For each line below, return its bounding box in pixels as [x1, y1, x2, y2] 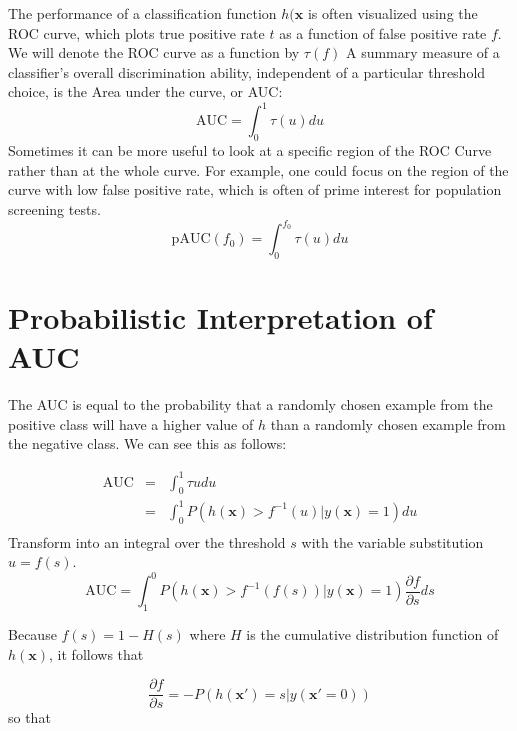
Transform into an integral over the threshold [8, 531, 286, 552]
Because [8, 624, 57, 645]
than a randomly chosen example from [270, 413, 506, 434]
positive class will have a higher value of [8, 413, 254, 434]
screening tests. [8, 199, 101, 220]
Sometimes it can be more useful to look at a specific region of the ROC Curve [8, 140, 492, 161]
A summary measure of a [345, 42, 500, 63]
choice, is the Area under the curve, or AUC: [8, 81, 283, 102]
